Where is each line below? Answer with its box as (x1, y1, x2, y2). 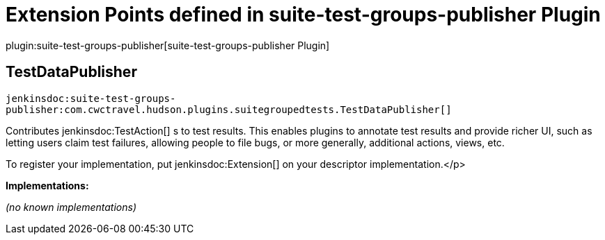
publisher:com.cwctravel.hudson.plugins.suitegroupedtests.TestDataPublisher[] (6, 103, 452, 115)
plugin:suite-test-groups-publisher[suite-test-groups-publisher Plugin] (6, 39, 330, 51)
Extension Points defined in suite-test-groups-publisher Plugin (6, 3, 601, 26)
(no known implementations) (6, 200, 137, 213)
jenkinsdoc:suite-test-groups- (6, 92, 176, 104)
